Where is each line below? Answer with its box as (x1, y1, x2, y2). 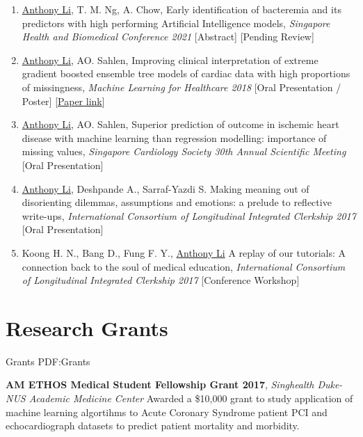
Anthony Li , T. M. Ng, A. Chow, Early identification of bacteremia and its (22, 2, 341, 16)
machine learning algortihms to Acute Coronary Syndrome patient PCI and (6, 404, 328, 419)
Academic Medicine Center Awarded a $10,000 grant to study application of (29, 391, 353, 405)
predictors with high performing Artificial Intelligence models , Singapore (22, 15, 330, 30)
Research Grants (6, 313, 168, 342)
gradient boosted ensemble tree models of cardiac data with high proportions (22, 66, 350, 81)
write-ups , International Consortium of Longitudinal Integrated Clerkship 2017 (22, 208, 356, 223)
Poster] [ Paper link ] (22, 93, 105, 108)
